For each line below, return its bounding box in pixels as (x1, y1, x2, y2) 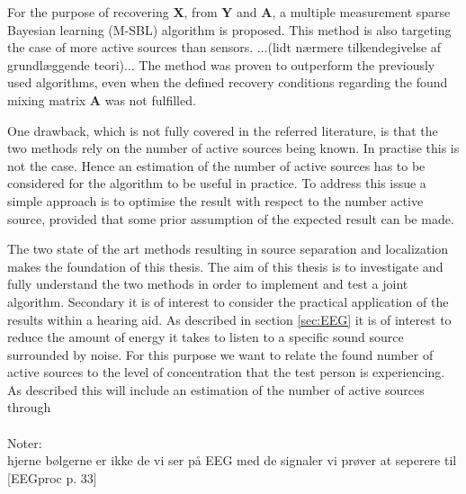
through (7, 398, 51, 417)
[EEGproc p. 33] (7, 468, 97, 487)
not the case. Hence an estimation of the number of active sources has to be (7, 156, 426, 175)
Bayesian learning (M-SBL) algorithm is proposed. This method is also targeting (7, 20, 452, 39)
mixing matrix (7, 90, 86, 109)
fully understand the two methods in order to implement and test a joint (7, 274, 408, 293)
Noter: (7, 433, 42, 452)
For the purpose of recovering (7, 3, 169, 21)
